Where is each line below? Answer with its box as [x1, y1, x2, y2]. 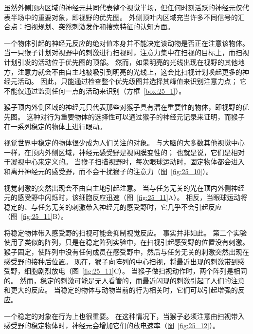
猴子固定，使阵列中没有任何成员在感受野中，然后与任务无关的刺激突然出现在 [4, 247, 249, 257]
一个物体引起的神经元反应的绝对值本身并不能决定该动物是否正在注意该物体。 [4, 38, 249, 48]
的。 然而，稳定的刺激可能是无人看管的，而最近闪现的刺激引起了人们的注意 [4, 275, 245, 285]
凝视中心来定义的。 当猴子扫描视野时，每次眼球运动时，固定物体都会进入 [10, 157, 245, 167]
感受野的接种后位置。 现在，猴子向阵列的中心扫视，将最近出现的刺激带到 [4, 256, 238, 266]
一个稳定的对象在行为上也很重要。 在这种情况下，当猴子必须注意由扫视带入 [4, 311, 245, 321]
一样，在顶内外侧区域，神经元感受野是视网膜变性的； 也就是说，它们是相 [4, 147, 238, 157]
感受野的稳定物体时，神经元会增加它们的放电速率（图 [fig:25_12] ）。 [4, 320, 219, 331]
